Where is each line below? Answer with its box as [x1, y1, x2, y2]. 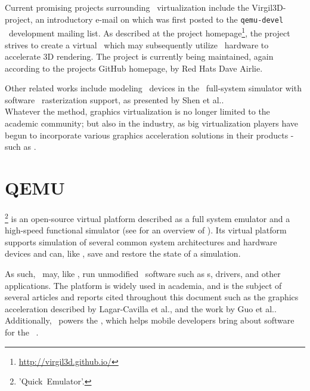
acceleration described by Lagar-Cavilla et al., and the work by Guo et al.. [5, 302, 277, 315]
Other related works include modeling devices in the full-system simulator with [5, 82, 302, 94]
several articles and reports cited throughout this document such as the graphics [5, 291, 299, 303]
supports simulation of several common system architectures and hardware [5, 235, 277, 248]
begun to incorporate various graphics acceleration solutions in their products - [5, 128, 294, 141]
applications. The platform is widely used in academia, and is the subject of [5, 279, 282, 291]
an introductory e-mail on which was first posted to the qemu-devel [35, 13, 284, 25]
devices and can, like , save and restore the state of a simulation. [5, 247, 241, 260]
